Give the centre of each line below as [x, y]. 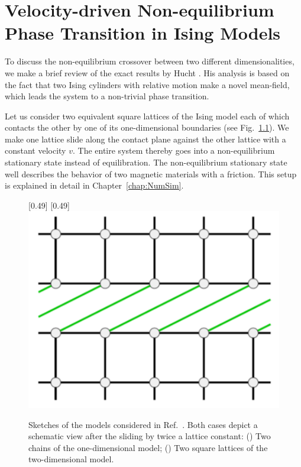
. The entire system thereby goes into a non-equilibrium [174, 150]
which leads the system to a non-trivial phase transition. [107, 96]
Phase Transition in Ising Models [143, 33]
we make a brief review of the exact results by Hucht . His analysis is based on [147, 72]
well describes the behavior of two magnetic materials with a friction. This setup [151, 173]
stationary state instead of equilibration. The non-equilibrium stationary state [146, 162]
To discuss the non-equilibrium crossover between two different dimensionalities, [150, 61]
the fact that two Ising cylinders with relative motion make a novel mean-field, [147, 84]
